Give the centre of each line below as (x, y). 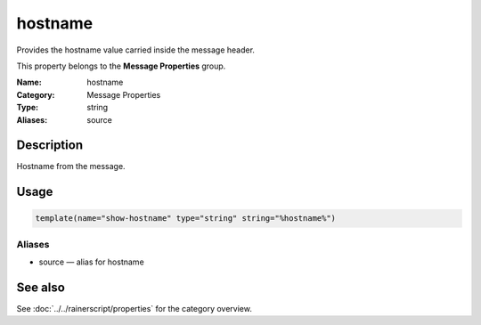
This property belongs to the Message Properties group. (121, 66)
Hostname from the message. (71, 167)
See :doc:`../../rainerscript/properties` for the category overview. (135, 309)
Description (50, 146)
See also (41, 287)
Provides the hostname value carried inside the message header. (136, 50)
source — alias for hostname (91, 262)
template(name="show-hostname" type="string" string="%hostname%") (186, 219)
